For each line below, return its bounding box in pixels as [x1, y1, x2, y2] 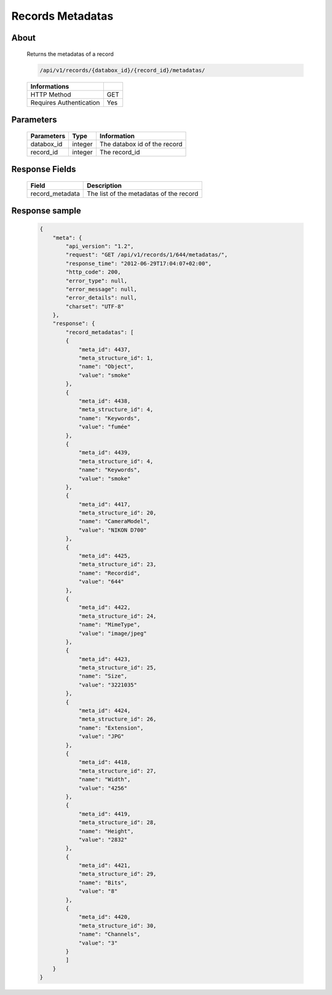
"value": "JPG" [78, 733, 124, 740]
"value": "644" [78, 578, 124, 585]
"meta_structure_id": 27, [78, 767, 157, 774]
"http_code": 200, [65, 269, 121, 276]
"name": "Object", [78, 363, 135, 370]
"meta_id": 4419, [78, 810, 131, 817]
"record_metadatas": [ [65, 329, 135, 336]
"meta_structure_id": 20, [78, 509, 157, 516]
